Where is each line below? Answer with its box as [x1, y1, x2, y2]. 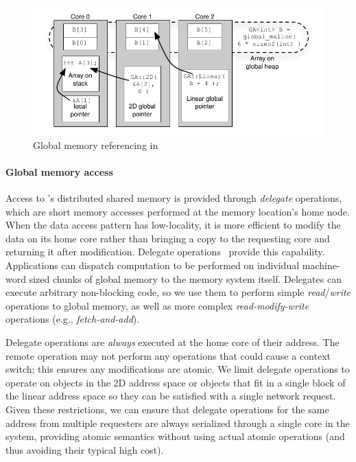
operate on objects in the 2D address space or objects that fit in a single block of [5, 375, 346, 389]
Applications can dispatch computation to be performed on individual [5, 258, 300, 272]
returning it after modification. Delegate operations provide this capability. [5, 244, 325, 259]
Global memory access [5, 164, 113, 178]
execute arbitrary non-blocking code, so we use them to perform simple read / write [5, 285, 351, 299]
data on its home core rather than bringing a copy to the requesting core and [5, 231, 330, 245]
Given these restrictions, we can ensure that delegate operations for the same [5, 402, 329, 416]
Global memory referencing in [33, 137, 158, 152]
